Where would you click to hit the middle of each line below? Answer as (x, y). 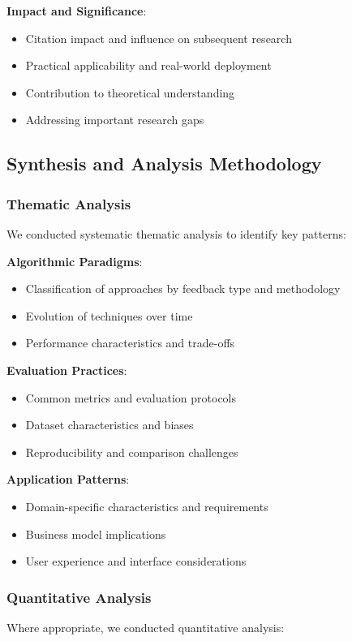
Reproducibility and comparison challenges (132, 452)
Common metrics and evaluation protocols (131, 397)
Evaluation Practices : (67, 370)
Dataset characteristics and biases (109, 425)
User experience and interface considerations (136, 561)
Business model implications (96, 533)
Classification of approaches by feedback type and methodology (183, 288)
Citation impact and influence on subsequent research (159, 38)
